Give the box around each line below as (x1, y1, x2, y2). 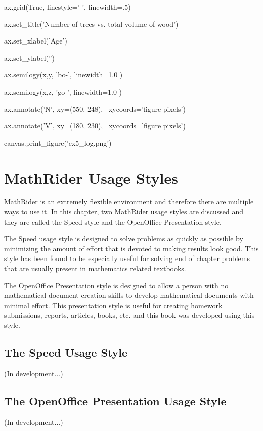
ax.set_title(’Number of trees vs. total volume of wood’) (4, 18, 179, 29)
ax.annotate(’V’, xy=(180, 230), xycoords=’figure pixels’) (4, 120, 186, 131)
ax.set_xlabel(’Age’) (4, 35, 67, 46)
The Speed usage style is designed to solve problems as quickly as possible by (4, 233, 243, 244)
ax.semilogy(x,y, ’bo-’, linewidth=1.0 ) (4, 69, 123, 80)
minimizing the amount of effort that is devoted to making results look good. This (4, 243, 259, 253)
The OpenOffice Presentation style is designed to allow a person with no (4, 280, 229, 290)
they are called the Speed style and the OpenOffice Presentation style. (4, 216, 222, 227)
